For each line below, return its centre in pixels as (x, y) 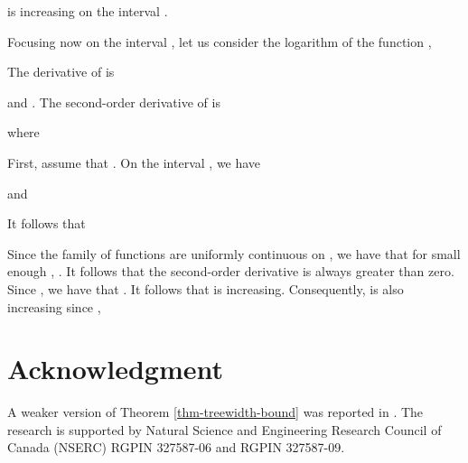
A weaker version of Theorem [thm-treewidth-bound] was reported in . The (215, 412)
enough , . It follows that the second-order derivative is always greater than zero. (231, 271)
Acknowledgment (115, 369)
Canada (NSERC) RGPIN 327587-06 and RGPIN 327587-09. (176, 447)
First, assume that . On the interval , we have (134, 162)
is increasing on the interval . (88, 11)
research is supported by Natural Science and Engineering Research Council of (225, 429)
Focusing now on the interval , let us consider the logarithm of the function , (220, 41)
